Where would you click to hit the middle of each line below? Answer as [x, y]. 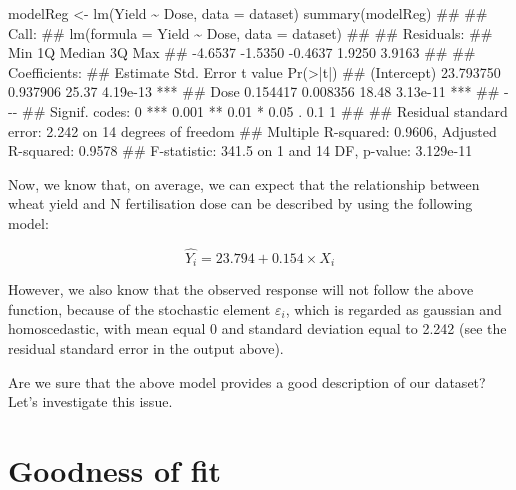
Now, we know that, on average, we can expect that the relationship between [244, 183]
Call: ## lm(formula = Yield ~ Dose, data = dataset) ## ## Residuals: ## [250, 32]
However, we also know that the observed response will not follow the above [241, 289]
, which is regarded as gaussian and [393, 308]
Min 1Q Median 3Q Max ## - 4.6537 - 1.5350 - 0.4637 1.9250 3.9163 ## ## [242, 52]
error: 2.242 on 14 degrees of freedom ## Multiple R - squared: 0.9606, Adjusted [252, 130]
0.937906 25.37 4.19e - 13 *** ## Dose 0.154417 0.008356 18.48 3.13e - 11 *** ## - [258, 91]
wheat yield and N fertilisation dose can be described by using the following [240, 203]
